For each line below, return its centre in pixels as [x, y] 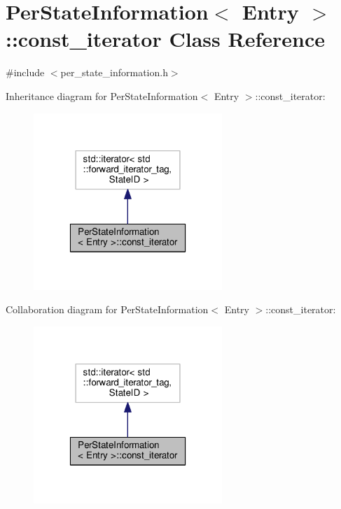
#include [25, 72]
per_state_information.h [114, 72]
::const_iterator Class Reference [165, 39]
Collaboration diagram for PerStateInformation [107, 309]
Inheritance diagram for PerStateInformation [102, 95]
